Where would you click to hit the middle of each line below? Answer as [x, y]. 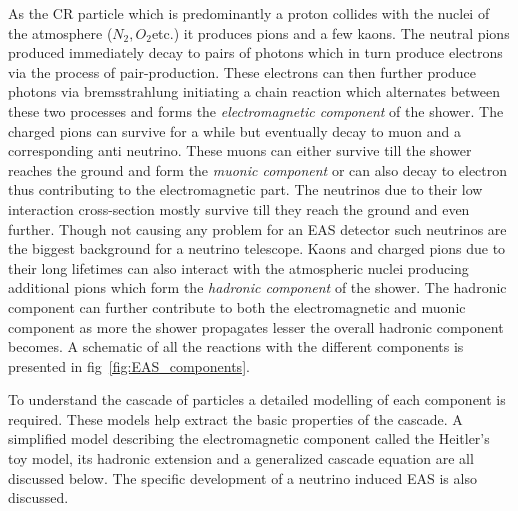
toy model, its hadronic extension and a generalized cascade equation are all [241, 458]
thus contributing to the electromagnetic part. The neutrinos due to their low [245, 189]
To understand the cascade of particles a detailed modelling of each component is [257, 399]
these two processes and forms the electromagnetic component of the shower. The [256, 110]
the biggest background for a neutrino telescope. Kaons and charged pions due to [257, 248]
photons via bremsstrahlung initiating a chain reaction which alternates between [254, 91]
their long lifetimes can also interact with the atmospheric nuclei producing [238, 267]
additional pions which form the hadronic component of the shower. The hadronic [257, 287]
